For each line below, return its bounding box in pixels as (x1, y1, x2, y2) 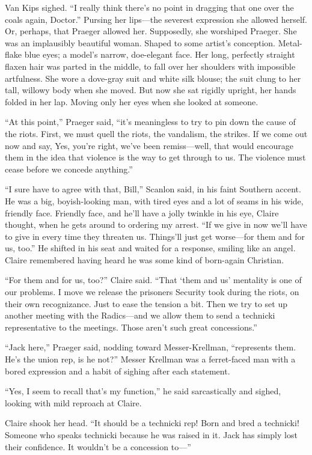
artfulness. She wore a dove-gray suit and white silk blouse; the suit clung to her (5, 72, 301, 84)
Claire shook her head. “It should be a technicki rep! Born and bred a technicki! (5, 417, 299, 429)
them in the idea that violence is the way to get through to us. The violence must (5, 151, 306, 163)
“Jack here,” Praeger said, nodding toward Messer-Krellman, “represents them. (5, 341, 296, 353)
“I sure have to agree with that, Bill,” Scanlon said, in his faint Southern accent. (5, 183, 301, 195)
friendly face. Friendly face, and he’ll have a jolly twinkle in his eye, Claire (5, 206, 279, 219)
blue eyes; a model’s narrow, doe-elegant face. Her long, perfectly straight (24, 48, 295, 61)
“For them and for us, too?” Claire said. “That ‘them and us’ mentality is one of (5, 273, 302, 286)
